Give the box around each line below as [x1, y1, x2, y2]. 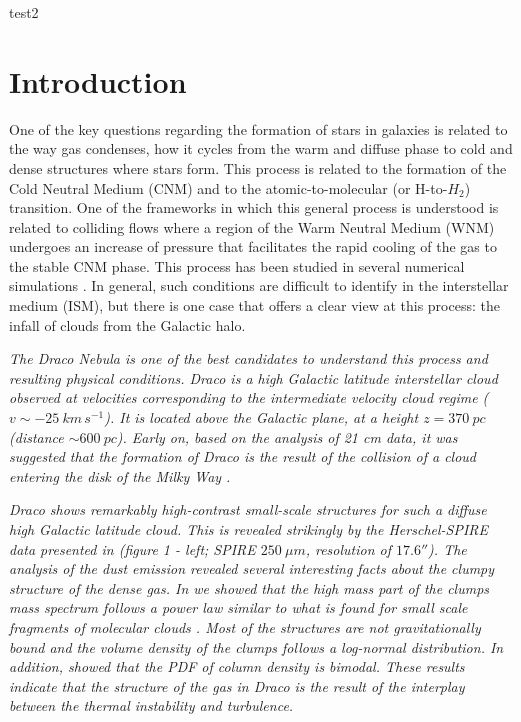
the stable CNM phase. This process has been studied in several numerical [9, 255, 465, 276]
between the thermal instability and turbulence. [9, 695, 294, 716]
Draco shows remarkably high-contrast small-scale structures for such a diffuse [9, 499, 487, 520]
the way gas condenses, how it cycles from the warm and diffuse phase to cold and [9, 138, 513, 159]
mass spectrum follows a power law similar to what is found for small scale [9, 597, 468, 618]
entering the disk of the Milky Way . [9, 465, 231, 486]
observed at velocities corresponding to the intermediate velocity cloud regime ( [9, 387, 489, 408]
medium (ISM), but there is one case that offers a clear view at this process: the [9, 295, 500, 316]
